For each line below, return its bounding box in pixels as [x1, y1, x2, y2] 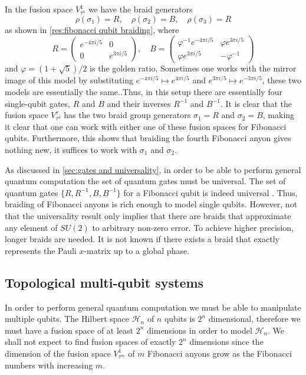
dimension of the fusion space [5, 347, 111, 359]
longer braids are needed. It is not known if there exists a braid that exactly [5, 233, 280, 245]
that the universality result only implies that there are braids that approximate [5, 210, 291, 221]
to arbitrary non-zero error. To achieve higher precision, [92, 221, 294, 233]
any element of [5, 221, 58, 233]
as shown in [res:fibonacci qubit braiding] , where [5, 23, 179, 35]
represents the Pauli [5, 244, 77, 256]
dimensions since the [189, 335, 264, 348]
